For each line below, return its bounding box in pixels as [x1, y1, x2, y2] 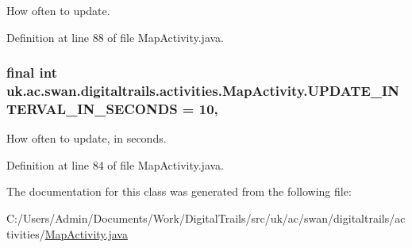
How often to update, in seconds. [6, 130, 167, 147]
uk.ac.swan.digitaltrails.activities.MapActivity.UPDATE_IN [6, 81, 399, 101]
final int [6, 63, 57, 82]
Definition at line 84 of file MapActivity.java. [6, 156, 225, 173]
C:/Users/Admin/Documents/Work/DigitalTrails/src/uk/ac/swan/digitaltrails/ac [6, 210, 406, 227]
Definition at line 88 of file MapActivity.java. [6, 29, 225, 45]
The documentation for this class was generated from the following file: [6, 183, 352, 200]
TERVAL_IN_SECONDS [6, 98, 178, 118]
